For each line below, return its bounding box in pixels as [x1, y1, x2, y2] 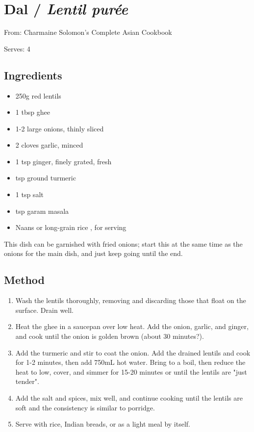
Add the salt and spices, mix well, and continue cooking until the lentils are [15, 393, 243, 403]
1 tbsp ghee [15, 107, 50, 117]
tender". [15, 376, 39, 386]
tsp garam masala [15, 205, 69, 216]
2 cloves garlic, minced [15, 140, 83, 150]
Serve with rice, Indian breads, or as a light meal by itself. [15, 419, 191, 429]
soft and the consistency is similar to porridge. [15, 402, 155, 412]
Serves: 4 [4, 43, 30, 53]
